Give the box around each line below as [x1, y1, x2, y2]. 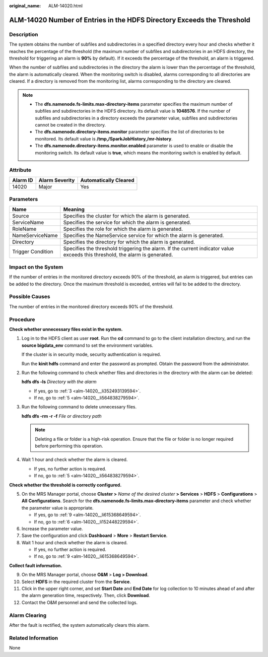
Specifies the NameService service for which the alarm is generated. [63, 232, 224, 239]
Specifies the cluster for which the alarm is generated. [63, 212, 190, 219]
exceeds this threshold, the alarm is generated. [63, 251, 173, 258]
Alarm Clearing [9, 612, 47, 619]
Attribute [9, 167, 32, 174]
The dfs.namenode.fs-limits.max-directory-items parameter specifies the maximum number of [35, 101, 233, 107]
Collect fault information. [9, 562, 63, 568]
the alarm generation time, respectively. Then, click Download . [21, 592, 150, 598]
